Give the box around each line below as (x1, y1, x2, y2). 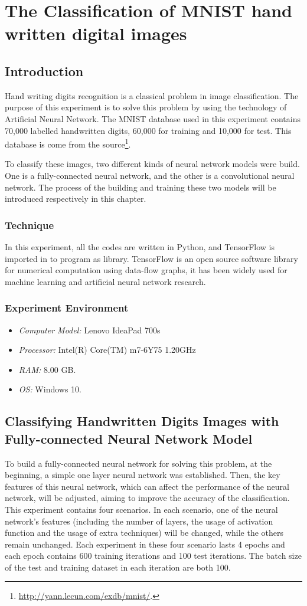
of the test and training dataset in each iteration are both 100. (5, 561, 231, 573)
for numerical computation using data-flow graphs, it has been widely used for (5, 264, 288, 276)
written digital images (5, 21, 187, 45)
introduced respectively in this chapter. (5, 192, 146, 205)
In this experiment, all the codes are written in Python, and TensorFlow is (5, 240, 275, 253)
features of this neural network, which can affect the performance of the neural (5, 480, 289, 492)
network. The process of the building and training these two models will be (5, 181, 276, 193)
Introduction (5, 61, 84, 80)
